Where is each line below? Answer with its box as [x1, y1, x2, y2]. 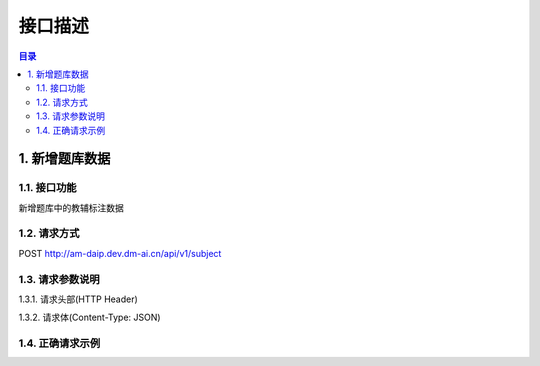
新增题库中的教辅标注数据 [18, 201, 124, 214]
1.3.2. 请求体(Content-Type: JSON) [18, 311, 161, 324]
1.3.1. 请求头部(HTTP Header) [18, 293, 139, 305]
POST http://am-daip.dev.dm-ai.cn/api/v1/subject [18, 247, 222, 259]
